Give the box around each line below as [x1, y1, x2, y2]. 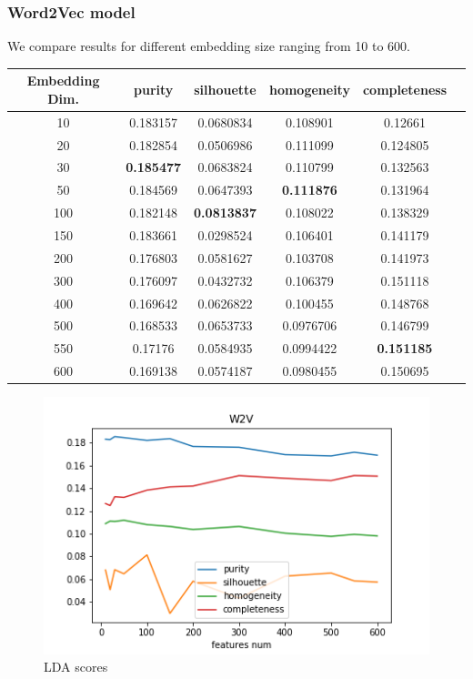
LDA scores [44, 657, 108, 676]
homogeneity [268, 80, 350, 99]
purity [133, 80, 174, 99]
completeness [362, 80, 447, 99]
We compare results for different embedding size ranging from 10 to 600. [7, 36, 411, 56]
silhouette [194, 80, 257, 99]
